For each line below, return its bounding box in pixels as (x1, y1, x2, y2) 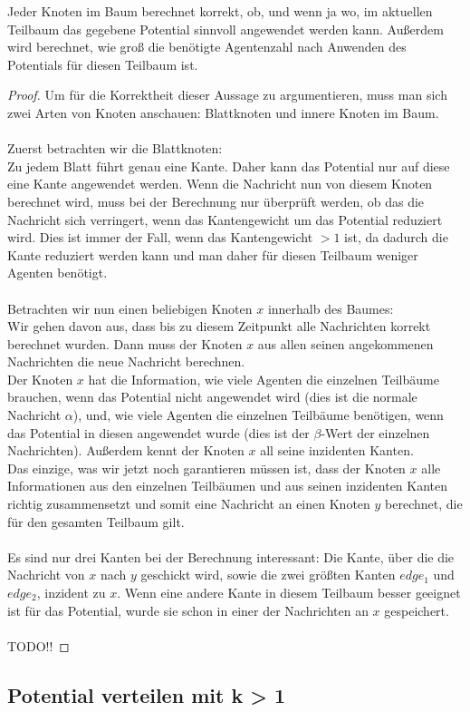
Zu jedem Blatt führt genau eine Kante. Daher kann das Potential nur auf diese (7, 156, 450, 175)
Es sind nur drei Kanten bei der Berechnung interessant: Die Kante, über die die (7, 547, 455, 566)
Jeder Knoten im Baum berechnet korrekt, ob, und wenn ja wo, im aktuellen (7, 2, 433, 20)
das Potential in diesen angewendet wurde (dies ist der (7, 423, 310, 442)
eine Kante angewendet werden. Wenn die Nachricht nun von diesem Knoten (7, 174, 433, 193)
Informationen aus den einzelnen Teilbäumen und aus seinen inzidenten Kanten (7, 476, 448, 495)
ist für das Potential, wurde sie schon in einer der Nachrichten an (7, 600, 369, 619)
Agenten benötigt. (7, 263, 108, 282)
